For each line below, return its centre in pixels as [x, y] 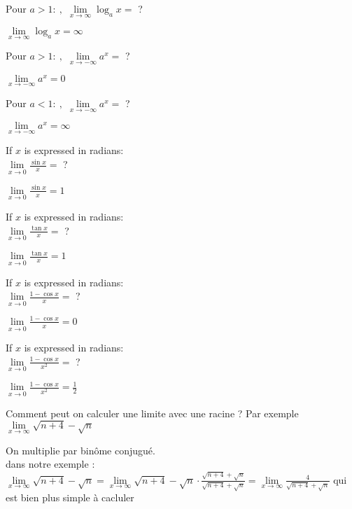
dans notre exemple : [50, 464]
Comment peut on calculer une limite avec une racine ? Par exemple [152, 413]
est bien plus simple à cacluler [70, 497]
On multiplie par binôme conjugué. [80, 450]
